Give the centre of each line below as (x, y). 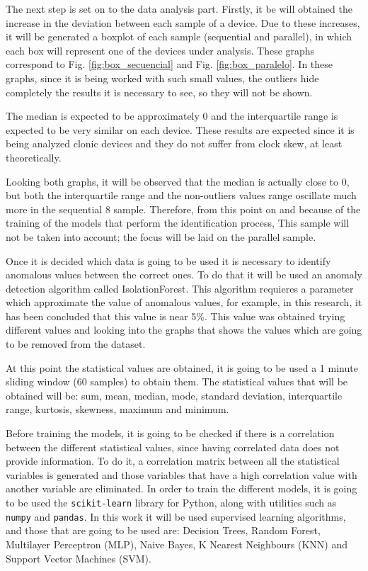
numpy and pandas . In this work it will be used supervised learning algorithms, (176, 516)
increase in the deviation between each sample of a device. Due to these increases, (183, 22)
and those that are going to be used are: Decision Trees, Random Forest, (163, 530)
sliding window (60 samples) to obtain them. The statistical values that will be (177, 381)
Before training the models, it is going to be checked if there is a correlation (170, 433)
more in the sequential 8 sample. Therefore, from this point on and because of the (183, 209)
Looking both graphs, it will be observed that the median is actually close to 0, (178, 181)
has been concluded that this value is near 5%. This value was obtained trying (176, 316)
